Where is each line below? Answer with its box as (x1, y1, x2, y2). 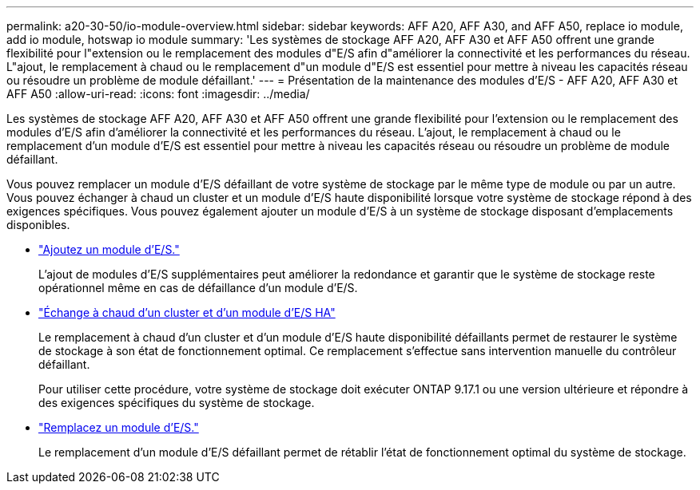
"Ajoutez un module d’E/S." (38, 243, 180, 256)
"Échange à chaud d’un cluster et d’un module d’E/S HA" (38, 306, 336, 319)
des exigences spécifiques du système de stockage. (38, 396, 315, 409)
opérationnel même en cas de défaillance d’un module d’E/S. (38, 281, 358, 294)
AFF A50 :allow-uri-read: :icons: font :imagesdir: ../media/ (6, 87, 310, 101)
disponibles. (6, 218, 70, 231)
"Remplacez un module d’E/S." (38, 421, 199, 434)
